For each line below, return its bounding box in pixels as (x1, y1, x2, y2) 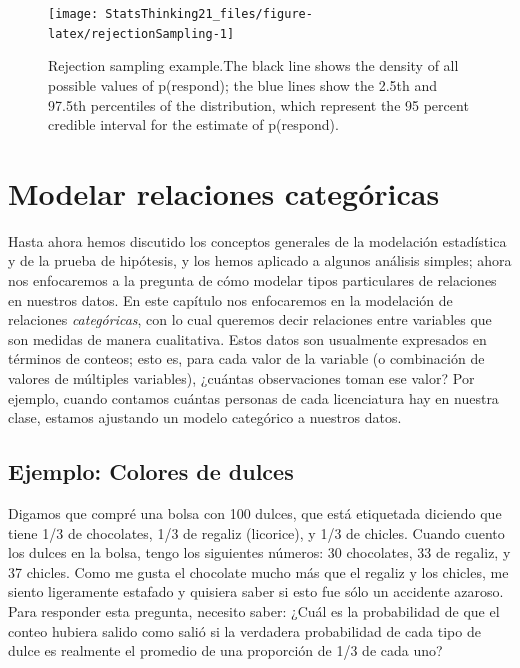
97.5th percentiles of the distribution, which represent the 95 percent (48, 94, 469, 115)
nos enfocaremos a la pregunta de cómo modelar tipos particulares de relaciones (8, 270, 497, 290)
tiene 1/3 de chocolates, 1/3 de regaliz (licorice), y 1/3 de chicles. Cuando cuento (8, 522, 505, 543)
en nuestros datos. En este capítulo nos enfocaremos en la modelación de (8, 289, 453, 310)
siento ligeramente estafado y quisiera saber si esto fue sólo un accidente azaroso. (8, 581, 504, 602)
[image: (48, 7, 99, 21)
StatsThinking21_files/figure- (105, 7, 313, 21)
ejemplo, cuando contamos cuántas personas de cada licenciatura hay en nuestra (8, 387, 499, 408)
